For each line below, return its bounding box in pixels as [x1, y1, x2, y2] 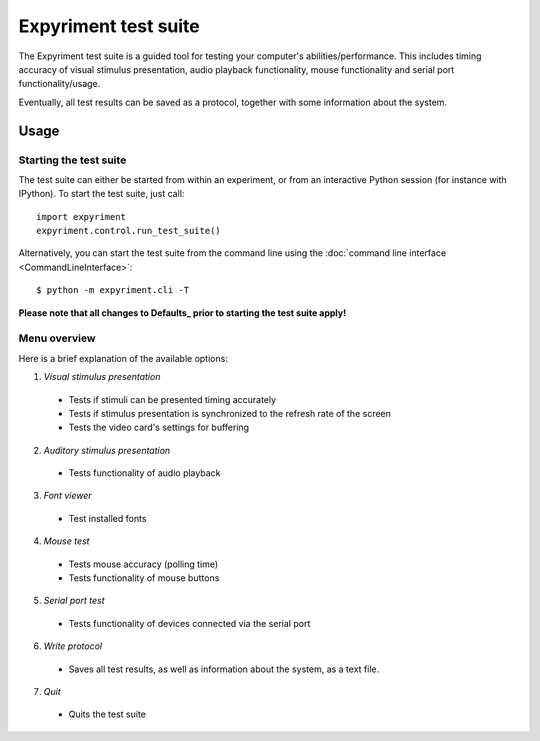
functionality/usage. [18, 78, 101, 90]
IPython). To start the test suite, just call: [18, 188, 185, 200]
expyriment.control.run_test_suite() [36, 225, 222, 237]
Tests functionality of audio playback [68, 467, 221, 479]
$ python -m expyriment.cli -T [36, 285, 190, 296]
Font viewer [43, 490, 92, 502]
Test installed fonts [68, 512, 147, 524]
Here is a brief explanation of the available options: [18, 352, 229, 364]
